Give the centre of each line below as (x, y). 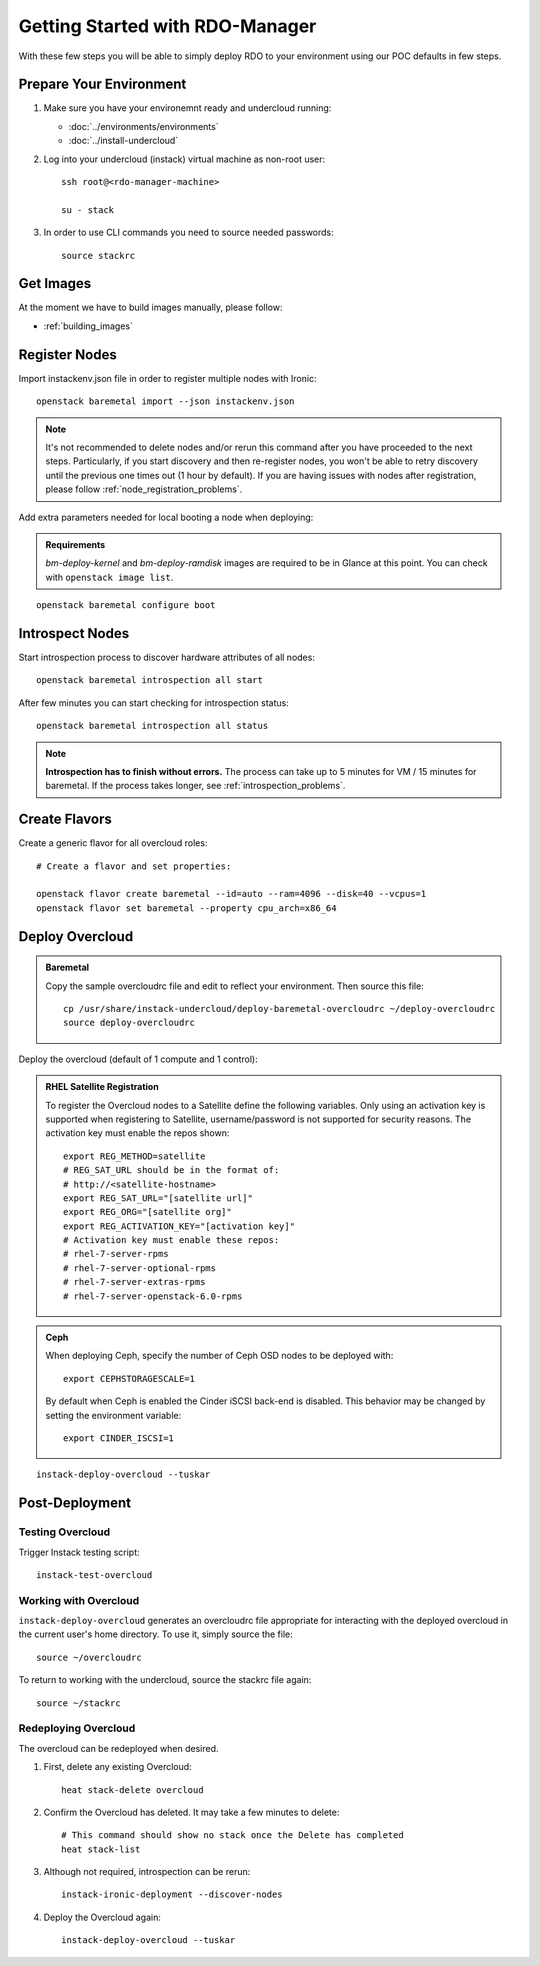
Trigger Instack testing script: (79, 1552)
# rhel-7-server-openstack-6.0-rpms (153, 1296)
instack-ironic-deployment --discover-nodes (172, 1894)
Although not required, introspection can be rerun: (147, 1872)
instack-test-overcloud (94, 1574)
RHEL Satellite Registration (102, 1087)
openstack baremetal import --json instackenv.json (165, 401)
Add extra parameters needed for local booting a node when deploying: (166, 517)
